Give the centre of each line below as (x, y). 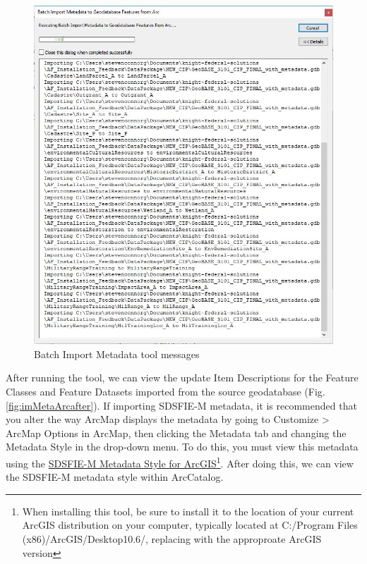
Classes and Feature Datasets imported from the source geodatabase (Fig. (166, 392)
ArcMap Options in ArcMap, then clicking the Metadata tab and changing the (176, 433)
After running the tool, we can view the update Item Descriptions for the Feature (182, 378)
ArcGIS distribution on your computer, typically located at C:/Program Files (190, 525)
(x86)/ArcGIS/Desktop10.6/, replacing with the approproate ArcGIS (172, 539)
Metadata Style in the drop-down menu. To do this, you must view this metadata (182, 447)
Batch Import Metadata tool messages (117, 354)
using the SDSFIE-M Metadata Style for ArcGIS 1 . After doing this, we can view (180, 462)
